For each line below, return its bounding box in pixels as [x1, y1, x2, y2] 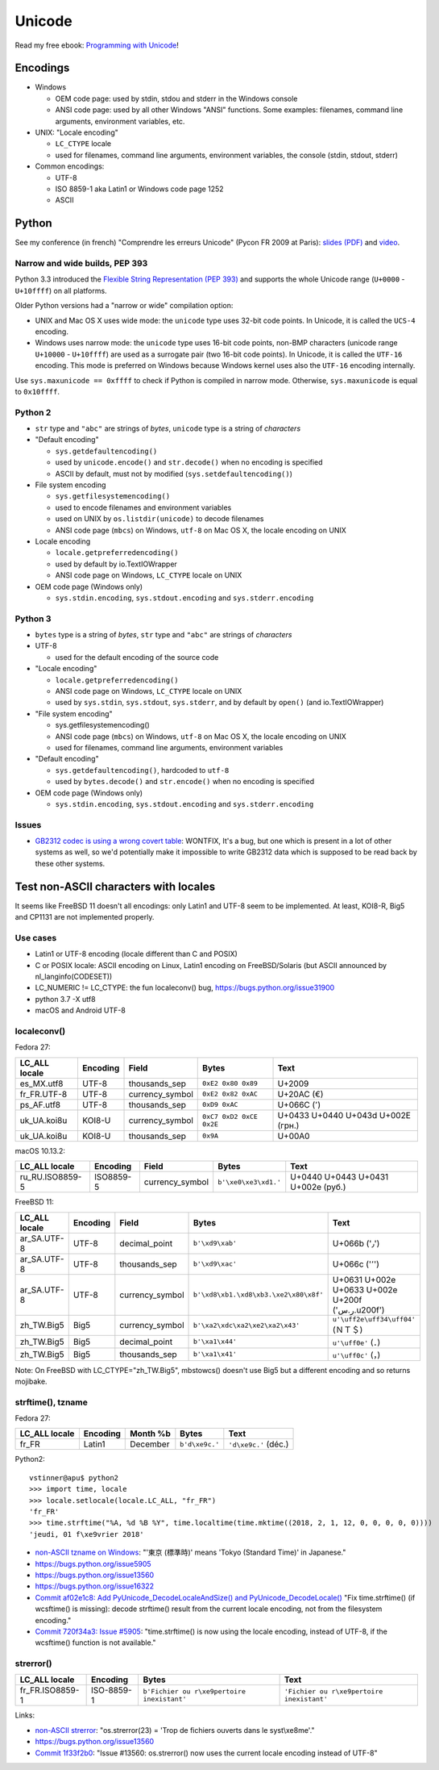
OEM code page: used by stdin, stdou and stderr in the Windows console [55, 94, 298, 103]
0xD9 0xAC [202, 1100, 238, 1109]
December [130, 1438, 170, 1450]
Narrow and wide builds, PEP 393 [14, 258, 148, 269]
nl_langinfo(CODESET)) [35, 972, 113, 982]
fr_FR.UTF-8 [19, 1088, 68, 1100]
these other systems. [35, 858, 106, 868]
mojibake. [14, 1376, 48, 1386]
